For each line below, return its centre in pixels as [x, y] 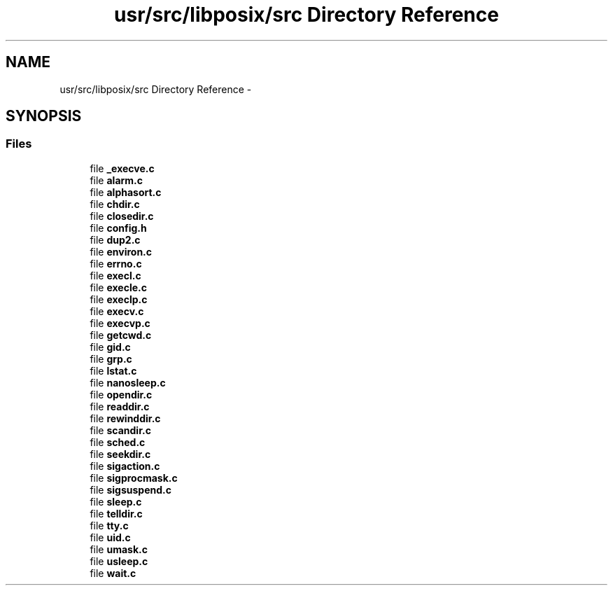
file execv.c [117, 311]
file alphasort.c [126, 192]
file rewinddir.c [125, 418]
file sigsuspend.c [131, 489]
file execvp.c [120, 323]
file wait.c [113, 573]
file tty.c [109, 525]
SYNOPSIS [44, 116]
